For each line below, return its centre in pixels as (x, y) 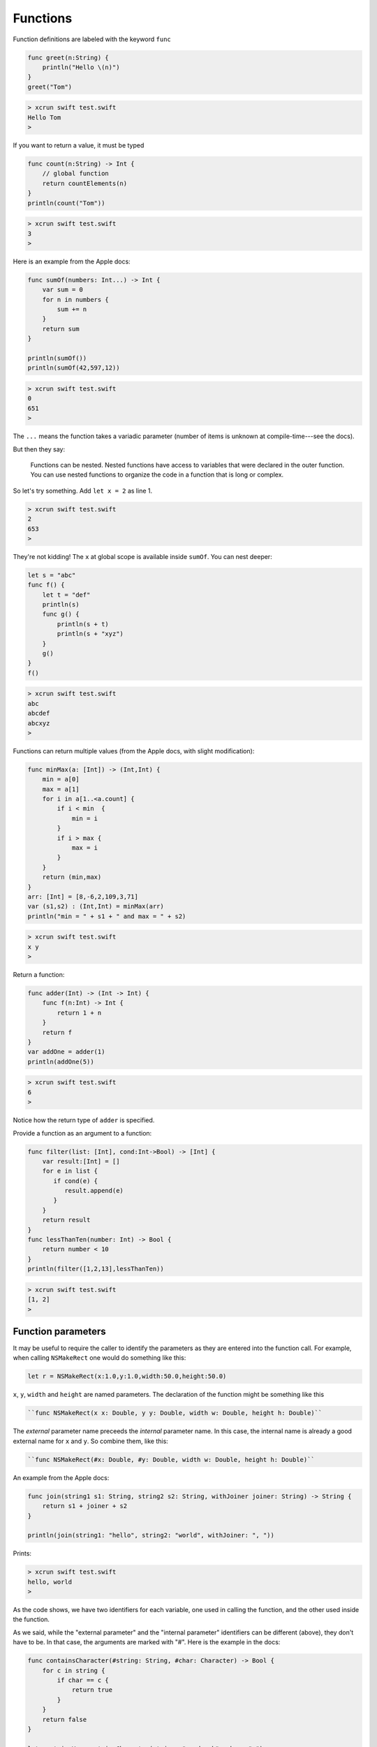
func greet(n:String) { (68, 57)
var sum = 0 (63, 290)
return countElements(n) (85, 183)
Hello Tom (44, 117)
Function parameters (59, 1331)
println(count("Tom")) (66, 203)
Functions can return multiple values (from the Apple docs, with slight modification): (134, 751)
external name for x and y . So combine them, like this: (91, 1441)
